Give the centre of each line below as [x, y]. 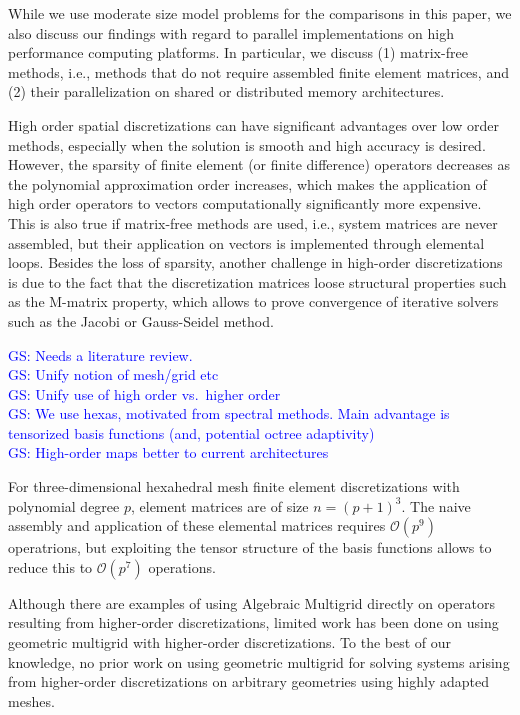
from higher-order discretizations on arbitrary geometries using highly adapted [248, 681]
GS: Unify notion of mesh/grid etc [113, 374]
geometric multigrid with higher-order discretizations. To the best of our [230, 642]
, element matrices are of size [219, 505]
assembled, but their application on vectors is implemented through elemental [246, 242]
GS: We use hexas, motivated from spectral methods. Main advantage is [229, 413]
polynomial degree [64, 505]
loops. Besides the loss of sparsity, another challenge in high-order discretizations [255, 262]
